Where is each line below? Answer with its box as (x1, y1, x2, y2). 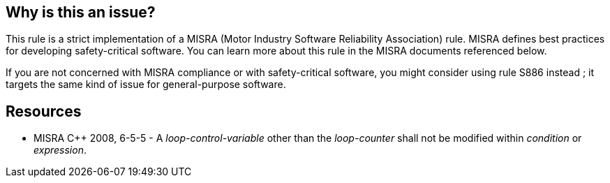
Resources (6, 102, 82, 120)
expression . (34, 144, 87, 156)
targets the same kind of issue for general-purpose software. (6, 78, 286, 91)
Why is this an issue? (6, 3, 156, 21)
